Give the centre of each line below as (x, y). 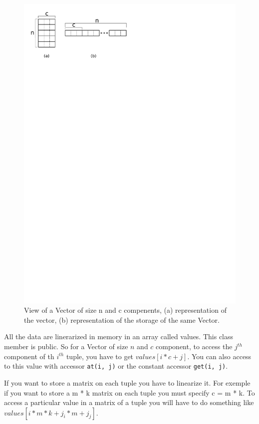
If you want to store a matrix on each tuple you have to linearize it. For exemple (127, 382)
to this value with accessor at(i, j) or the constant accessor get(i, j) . (116, 366)
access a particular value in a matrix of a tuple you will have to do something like (129, 402)
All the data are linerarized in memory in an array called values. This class (119, 336)
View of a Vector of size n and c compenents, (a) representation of (125, 310)
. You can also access (219, 356)
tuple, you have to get (100, 356)
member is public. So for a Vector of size (66, 346)
